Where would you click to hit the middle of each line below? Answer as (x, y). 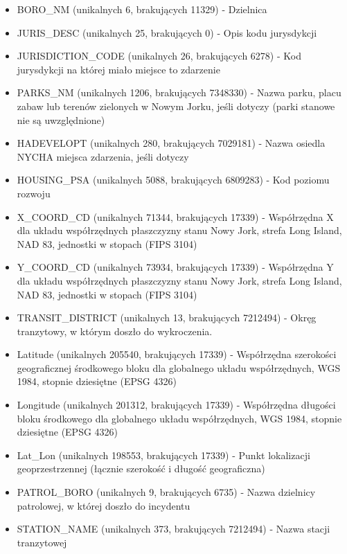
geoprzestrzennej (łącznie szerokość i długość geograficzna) (141, 468)
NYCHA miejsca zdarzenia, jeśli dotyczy (103, 156)
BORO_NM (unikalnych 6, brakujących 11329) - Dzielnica (142, 9)
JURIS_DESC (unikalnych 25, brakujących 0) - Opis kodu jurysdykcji (167, 32)
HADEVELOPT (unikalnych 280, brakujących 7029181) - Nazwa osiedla (171, 143)
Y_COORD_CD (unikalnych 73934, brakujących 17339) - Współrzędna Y (175, 267)
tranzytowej (42, 542)
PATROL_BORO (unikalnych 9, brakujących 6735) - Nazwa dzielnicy (166, 492)
